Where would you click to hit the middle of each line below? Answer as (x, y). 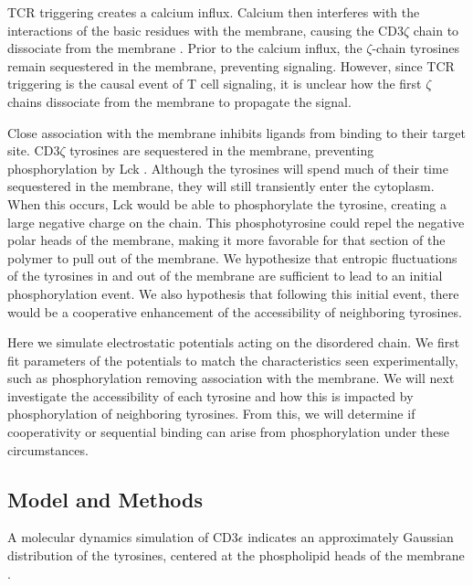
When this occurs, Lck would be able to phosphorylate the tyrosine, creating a (227, 203)
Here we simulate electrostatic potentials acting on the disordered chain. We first (234, 342)
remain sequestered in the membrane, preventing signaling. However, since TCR (231, 65)
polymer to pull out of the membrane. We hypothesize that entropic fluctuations (232, 257)
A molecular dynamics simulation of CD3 (123, 537)
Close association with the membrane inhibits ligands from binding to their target (236, 132)
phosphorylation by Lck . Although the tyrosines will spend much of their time (228, 168)
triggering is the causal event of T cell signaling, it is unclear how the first (215, 84)
